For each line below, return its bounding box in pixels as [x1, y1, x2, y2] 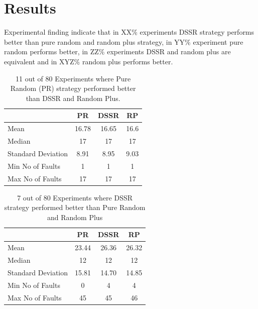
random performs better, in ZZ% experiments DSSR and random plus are [4, 46, 231, 57]
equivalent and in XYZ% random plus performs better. [4, 56, 173, 66]
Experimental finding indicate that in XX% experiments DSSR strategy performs [4, 27, 254, 37]
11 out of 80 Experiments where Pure [15, 73, 131, 83]
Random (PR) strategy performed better [10, 83, 136, 93]
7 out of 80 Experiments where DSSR [17, 192, 133, 202]
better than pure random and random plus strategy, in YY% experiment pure [4, 36, 243, 47]
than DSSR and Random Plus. [26, 92, 120, 103]
